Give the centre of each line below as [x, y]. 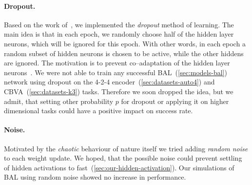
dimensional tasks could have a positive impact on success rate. [98, 111]
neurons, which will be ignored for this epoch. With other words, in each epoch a [125, 43]
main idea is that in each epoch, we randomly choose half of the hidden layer [119, 34]
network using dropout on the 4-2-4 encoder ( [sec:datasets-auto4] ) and [109, 82]
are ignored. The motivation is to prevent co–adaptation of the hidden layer [117, 63]
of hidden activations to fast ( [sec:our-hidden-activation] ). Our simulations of [119, 167]
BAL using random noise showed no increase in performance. [95, 177]
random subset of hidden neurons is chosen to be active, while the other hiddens [124, 53]
